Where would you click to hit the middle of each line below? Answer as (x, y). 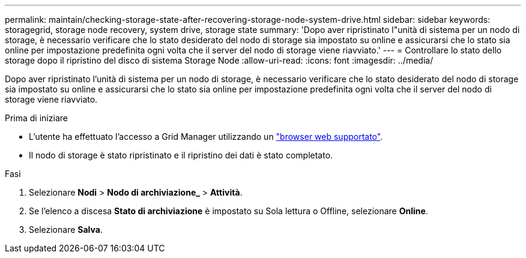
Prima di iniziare (36, 118)
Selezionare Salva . (66, 229)
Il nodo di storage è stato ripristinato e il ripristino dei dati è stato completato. (181, 155)
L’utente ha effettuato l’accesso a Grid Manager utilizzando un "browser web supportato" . (206, 136)
